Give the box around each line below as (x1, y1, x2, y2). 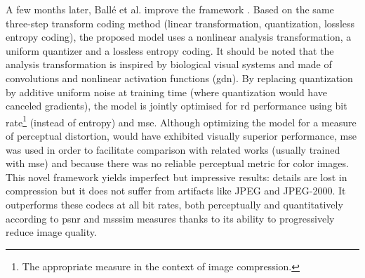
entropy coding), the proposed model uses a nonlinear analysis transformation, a (6, 29, 352, 44)
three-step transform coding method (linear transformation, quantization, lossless (6, 15, 355, 30)
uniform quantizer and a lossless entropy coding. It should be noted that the (6, 43, 334, 58)
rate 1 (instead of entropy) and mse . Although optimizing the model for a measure (6, 112, 357, 129)
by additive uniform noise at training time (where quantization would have (6, 84, 327, 99)
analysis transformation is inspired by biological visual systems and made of (6, 57, 332, 72)
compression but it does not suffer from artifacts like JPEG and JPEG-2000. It (6, 183, 346, 198)
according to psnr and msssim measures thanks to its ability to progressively (6, 211, 335, 225)
